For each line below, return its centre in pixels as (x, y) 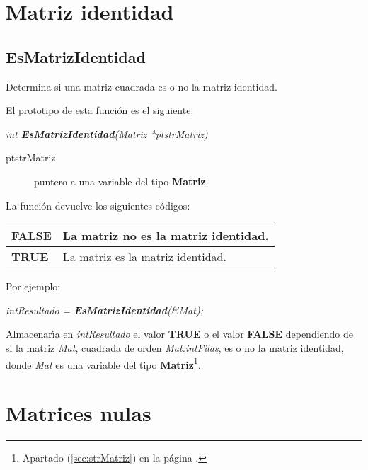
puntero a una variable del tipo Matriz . (121, 181)
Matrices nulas (79, 412)
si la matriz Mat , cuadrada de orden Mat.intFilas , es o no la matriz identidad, (175, 347)
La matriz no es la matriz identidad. (166, 236)
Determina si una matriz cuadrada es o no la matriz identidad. (142, 86)
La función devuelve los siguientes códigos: (98, 205)
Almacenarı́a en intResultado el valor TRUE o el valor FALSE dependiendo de (180, 334)
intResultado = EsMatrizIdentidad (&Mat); (104, 310)
